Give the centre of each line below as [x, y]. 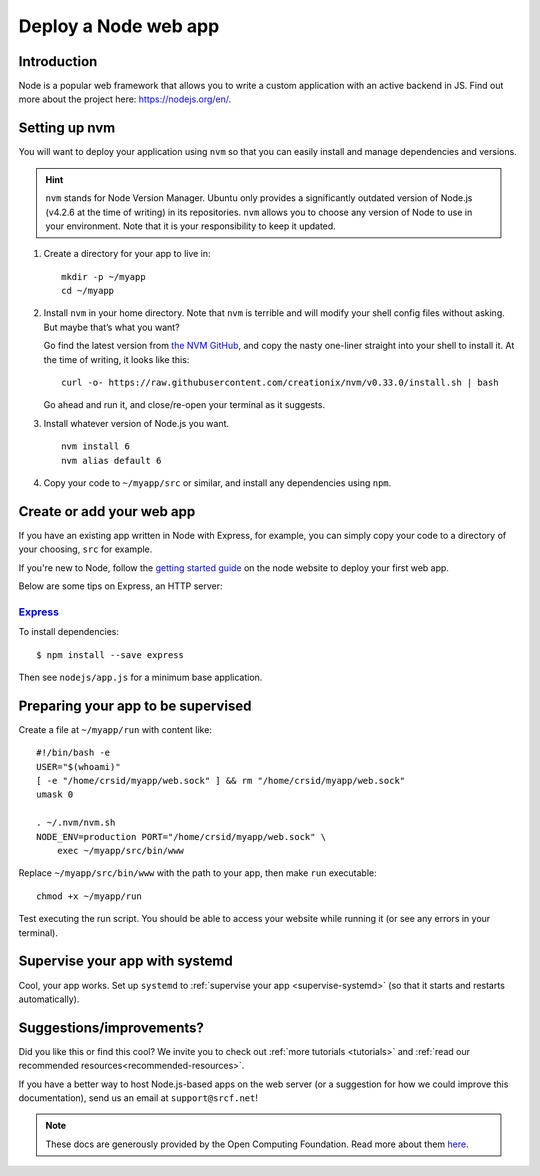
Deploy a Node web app [119, 26]
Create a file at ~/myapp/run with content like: [115, 729]
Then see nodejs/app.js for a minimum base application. [140, 677]
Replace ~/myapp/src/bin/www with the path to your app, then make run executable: [197, 873]
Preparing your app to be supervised [135, 705]
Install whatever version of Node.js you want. [136, 423]
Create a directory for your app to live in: [127, 254]
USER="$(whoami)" [78, 766]
